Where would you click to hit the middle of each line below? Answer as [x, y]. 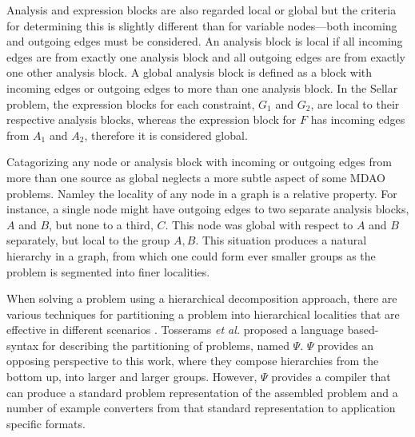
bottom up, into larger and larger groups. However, [132, 377]
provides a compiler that [331, 377]
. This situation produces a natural [281, 240]
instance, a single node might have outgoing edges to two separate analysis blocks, [208, 209]
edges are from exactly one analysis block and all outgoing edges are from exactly [206, 56]
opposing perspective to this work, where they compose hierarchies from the [193, 361]
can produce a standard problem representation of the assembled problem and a [202, 392]
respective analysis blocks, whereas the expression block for [152, 119]
